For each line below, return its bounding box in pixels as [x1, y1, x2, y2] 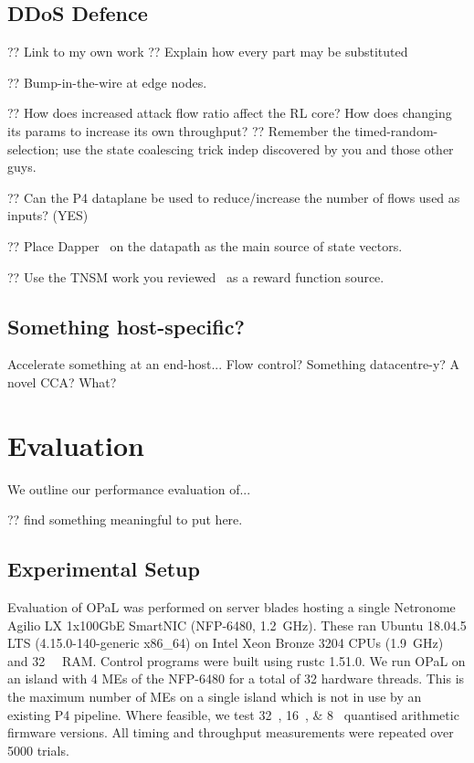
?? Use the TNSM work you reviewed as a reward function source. [7, 267, 384, 286]
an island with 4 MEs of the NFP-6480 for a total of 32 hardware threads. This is [7, 669, 465, 688]
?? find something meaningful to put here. [7, 510, 243, 529]
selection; [7, 139, 59, 158]
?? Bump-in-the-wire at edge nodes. [7, 72, 207, 91]
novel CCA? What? [7, 372, 117, 391]
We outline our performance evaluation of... [7, 479, 251, 498]
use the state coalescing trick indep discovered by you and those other [62, 139, 454, 158]
